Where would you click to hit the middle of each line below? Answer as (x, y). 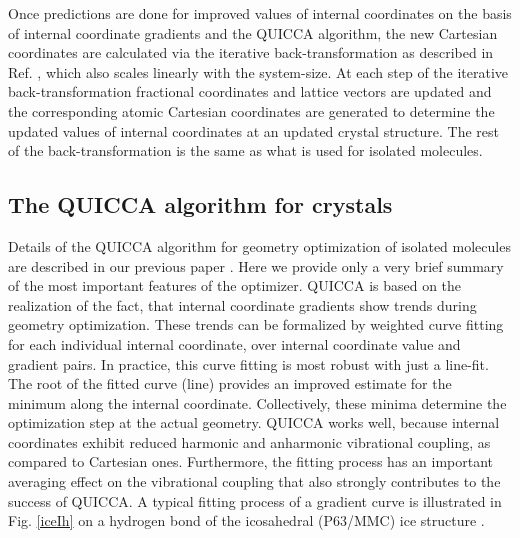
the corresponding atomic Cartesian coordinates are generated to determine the (251, 110)
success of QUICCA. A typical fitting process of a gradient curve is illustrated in (255, 500)
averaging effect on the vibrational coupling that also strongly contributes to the (254, 481)
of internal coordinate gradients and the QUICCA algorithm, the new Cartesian (253, 32)
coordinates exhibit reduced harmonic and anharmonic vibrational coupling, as (249, 441)
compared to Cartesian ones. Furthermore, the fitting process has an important (251, 461)
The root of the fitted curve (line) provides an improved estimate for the (230, 383)
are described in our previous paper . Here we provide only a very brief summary (256, 265)
